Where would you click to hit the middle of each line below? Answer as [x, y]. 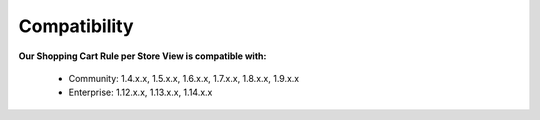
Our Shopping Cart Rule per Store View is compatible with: [142, 56]
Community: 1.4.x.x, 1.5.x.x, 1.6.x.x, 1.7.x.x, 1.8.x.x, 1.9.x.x [184, 78]
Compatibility [76, 26]
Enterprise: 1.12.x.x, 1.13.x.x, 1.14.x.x [140, 92]
